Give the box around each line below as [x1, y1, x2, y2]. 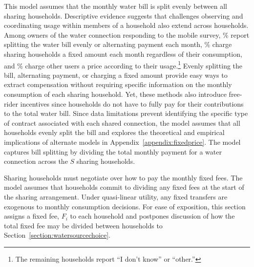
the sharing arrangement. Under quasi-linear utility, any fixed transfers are [4, 191, 228, 201]
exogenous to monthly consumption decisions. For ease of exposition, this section [4, 201, 246, 211]
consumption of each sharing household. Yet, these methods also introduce [4, 89, 227, 99]
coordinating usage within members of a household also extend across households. [4, 20, 249, 30]
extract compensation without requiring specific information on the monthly [4, 79, 232, 89]
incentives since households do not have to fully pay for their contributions [20, 98, 244, 109]
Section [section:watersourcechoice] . [4, 230, 111, 240]
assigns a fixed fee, [4, 211, 59, 221]
